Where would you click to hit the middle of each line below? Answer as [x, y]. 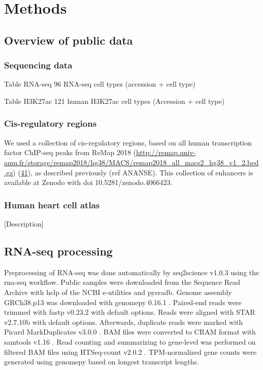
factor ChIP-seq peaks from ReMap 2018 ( [70, 152]
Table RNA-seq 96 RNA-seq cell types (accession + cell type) [100, 84]
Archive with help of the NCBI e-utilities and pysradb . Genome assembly [118, 292]
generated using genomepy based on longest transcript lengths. [102, 362]
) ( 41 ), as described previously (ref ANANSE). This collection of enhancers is [133, 172]
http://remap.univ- [166, 152]
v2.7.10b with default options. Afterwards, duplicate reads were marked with [124, 322]
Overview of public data [69, 40]
